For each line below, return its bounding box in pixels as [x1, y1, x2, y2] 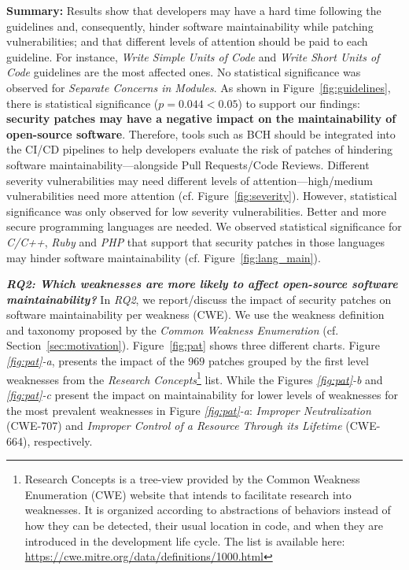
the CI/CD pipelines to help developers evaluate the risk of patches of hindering [6, 141, 393, 157]
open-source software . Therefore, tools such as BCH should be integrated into [6, 125, 396, 142]
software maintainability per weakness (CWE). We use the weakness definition [6, 306, 385, 323]
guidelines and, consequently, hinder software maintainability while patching [6, 17, 374, 34]
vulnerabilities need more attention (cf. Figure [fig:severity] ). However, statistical [6, 187, 397, 204]
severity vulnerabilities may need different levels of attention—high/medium [6, 172, 373, 188]
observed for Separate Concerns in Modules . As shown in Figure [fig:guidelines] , [6, 79, 391, 95]
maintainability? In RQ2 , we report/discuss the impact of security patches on [6, 291, 392, 307]
